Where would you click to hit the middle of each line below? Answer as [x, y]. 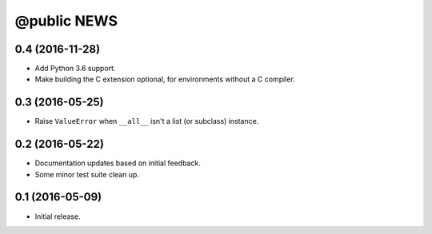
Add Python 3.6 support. [75, 69]
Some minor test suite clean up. [87, 174]
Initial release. [58, 216]
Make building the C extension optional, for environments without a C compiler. [165, 79]
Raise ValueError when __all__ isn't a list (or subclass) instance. [147, 121]
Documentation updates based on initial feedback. [118, 163]
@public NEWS [66, 21]
